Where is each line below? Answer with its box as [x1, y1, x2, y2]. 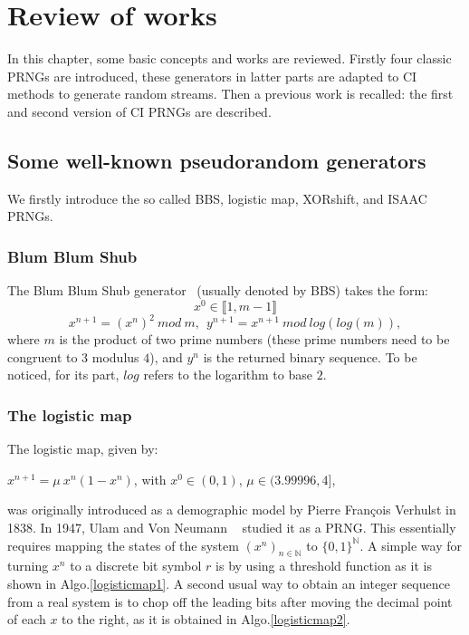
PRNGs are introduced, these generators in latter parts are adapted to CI [7, 66, 417, 85]
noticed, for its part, [7, 365, 120, 384]
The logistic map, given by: [7, 439, 158, 458]
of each [7, 610, 46, 629]
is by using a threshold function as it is [215, 556, 432, 575]
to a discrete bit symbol [70, 556, 202, 575]
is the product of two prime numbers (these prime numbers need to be [59, 330, 450, 349]
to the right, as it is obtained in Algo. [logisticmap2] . [62, 610, 350, 629]
